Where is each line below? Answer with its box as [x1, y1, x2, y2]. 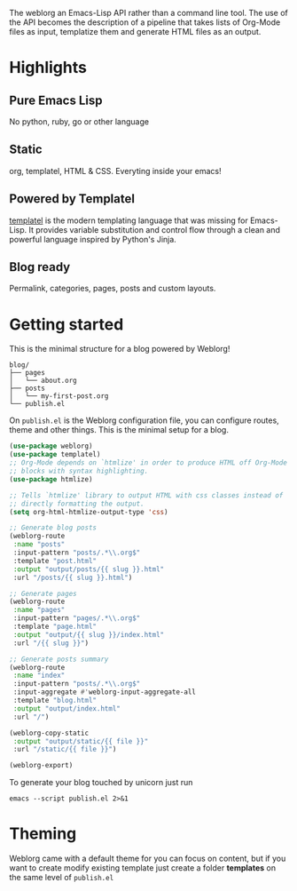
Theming [9, 823, 77, 844]
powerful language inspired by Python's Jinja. [9, 234, 177, 244]
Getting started [9, 314, 124, 334]
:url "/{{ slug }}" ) [12, 639, 90, 648]
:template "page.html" [12, 622, 98, 631]
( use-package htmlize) [9, 474, 93, 483]
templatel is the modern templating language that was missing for [9, 215, 248, 226]
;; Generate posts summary [9, 655, 109, 664]
